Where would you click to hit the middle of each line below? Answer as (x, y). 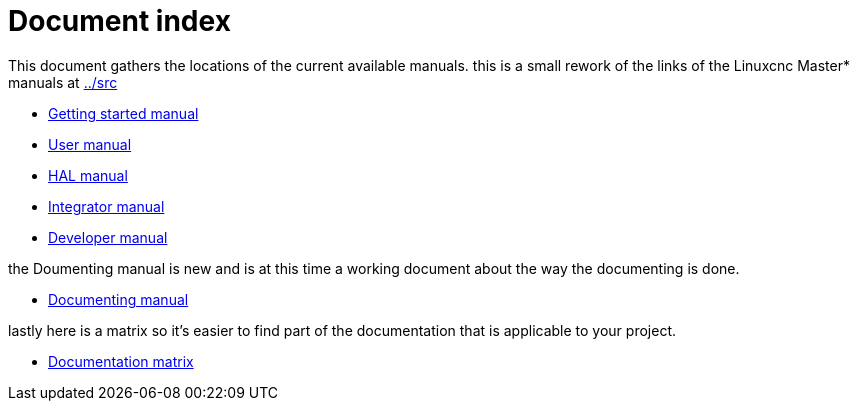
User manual (90, 144)
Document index (119, 21)
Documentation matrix (121, 361)
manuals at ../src (63, 82)
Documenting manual (118, 299)
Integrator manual (106, 206)
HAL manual (88, 175)
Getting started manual (123, 113)
